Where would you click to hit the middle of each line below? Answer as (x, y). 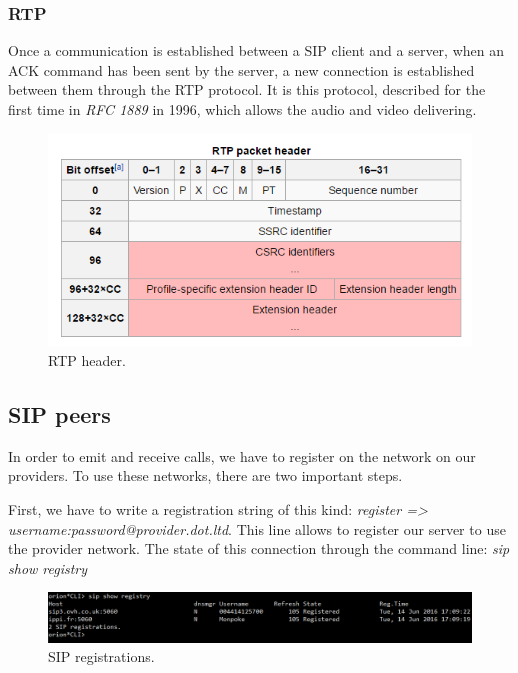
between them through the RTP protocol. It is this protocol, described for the (247, 89)
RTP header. (87, 359)
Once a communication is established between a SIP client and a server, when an (256, 50)
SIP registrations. (101, 656)
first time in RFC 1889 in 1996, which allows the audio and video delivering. (242, 109)
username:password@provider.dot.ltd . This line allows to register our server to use (257, 528)
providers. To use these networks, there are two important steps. (205, 475)
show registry (48, 567)
